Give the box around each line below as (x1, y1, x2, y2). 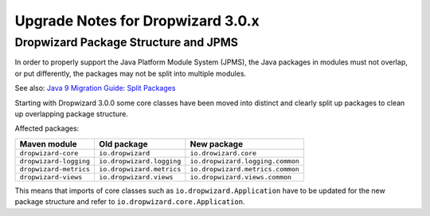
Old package (99, 138, 148, 149)
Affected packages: (14, 124, 80, 133)
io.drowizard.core (190, 148, 256, 157)
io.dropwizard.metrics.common (190, 164, 300, 173)
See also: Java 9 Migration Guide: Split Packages (14, 84, 176, 93)
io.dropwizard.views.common (190, 172, 292, 181)
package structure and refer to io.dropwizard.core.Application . (14, 197, 245, 206)
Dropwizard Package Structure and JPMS (14, 35, 239, 49)
